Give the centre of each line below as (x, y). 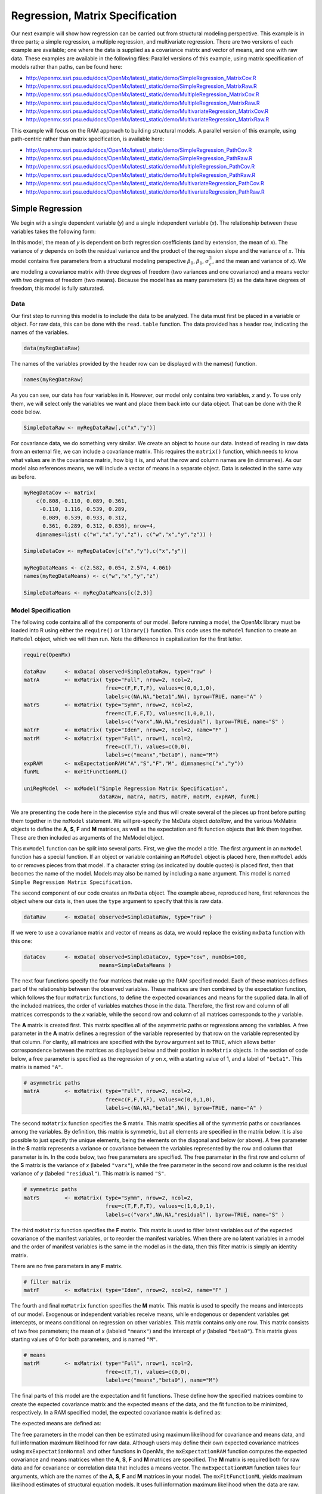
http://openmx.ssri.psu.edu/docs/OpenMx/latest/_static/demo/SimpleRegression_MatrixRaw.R (142, 86)
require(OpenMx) (47, 655)
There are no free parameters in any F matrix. (67, 1266)
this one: (22, 941)
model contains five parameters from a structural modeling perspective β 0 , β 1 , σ (110, 261)
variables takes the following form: (53, 231)
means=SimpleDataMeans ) (135, 965)
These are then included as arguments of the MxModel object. (88, 837)
